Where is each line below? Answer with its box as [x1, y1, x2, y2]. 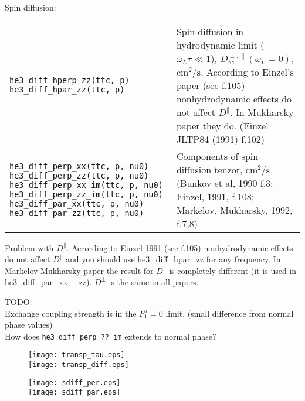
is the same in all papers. [109, 276, 199, 288]
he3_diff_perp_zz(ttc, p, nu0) [9, 170, 149, 180]
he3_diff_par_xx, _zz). [5, 276, 92, 288]
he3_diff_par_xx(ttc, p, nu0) [9, 198, 144, 208]
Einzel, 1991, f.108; [176, 189, 255, 203]
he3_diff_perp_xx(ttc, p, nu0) [9, 161, 149, 171]
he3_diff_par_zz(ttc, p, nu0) [9, 208, 144, 218]
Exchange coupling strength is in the [5, 307, 137, 319]
